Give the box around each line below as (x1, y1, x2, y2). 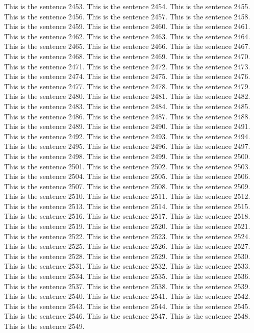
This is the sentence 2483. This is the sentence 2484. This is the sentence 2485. (4, 100, 250, 111)
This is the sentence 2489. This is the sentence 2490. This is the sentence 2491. (4, 121, 250, 132)
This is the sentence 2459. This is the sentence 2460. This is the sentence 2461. (4, 21, 250, 32)
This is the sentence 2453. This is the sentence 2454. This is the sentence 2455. (4, 1, 250, 11)
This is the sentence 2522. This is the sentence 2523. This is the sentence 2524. (4, 230, 250, 241)
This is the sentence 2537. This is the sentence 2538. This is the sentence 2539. (4, 280, 250, 291)
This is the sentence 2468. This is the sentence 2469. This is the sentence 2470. (4, 50, 250, 61)
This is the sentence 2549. (4, 321, 85, 331)
